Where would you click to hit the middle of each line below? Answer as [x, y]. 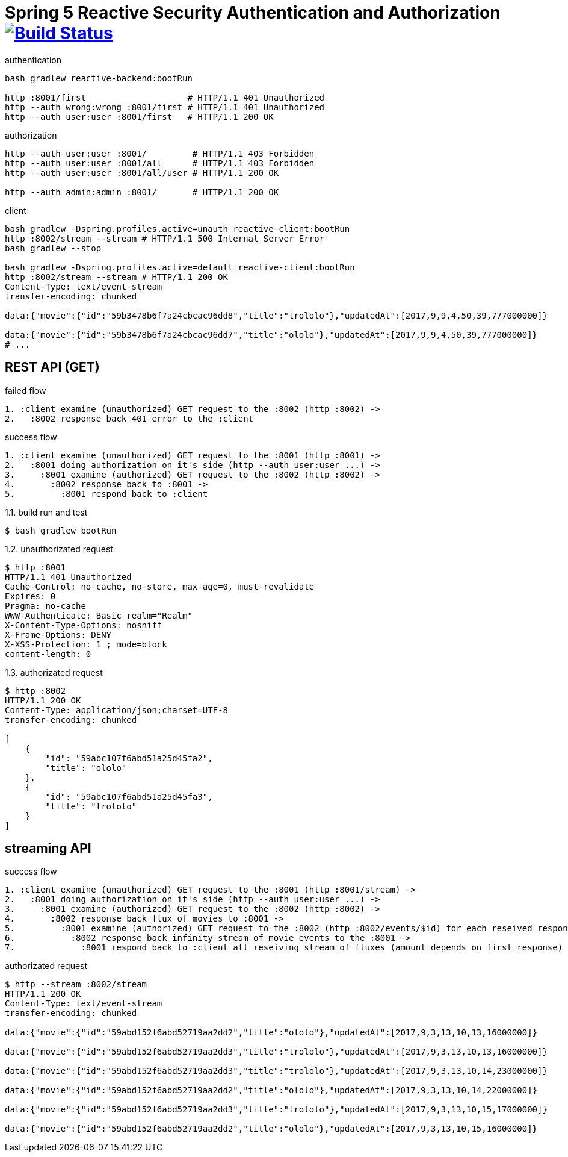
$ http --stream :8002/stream [76, 984]
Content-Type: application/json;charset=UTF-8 [116, 710]
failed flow [26, 390]
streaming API [48, 849]
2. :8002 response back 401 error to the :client [129, 418]
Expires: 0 [30, 596]
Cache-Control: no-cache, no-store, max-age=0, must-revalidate [160, 586]
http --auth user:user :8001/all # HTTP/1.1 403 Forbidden [160, 163]
